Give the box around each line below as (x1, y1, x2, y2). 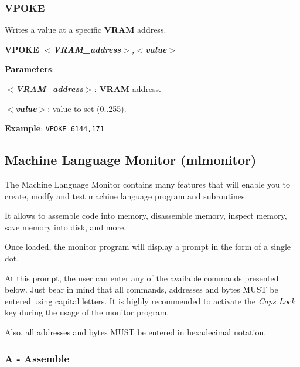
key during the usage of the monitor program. (5, 306, 169, 318)
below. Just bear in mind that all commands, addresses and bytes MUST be (5, 283, 278, 295)
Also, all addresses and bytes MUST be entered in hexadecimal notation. (5, 325, 267, 338)
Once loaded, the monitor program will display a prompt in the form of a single (5, 240, 291, 253)
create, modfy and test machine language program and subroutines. (5, 189, 247, 202)
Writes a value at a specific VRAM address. (5, 23, 166, 36)
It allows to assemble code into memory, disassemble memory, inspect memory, (5, 209, 287, 222)
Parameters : (5, 63, 54, 75)
